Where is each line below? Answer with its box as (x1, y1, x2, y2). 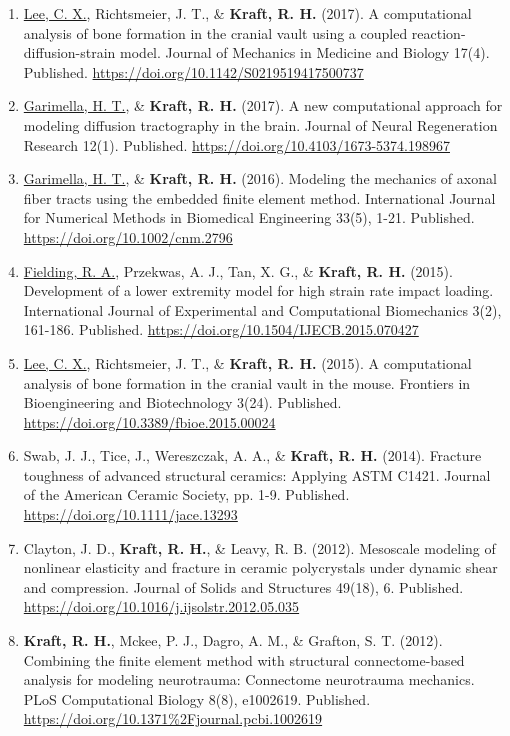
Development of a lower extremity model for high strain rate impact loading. (23, 280, 494, 301)
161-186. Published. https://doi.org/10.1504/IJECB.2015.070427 (23, 319, 419, 340)
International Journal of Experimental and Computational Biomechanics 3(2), (23, 299, 502, 320)
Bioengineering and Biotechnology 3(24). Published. (23, 392, 342, 413)
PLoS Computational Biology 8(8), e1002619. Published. (23, 688, 371, 709)
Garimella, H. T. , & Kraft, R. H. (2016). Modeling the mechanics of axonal (23, 168, 497, 189)
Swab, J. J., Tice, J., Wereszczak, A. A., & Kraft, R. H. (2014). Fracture (23, 445, 482, 466)
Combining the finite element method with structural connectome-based (23, 649, 465, 670)
